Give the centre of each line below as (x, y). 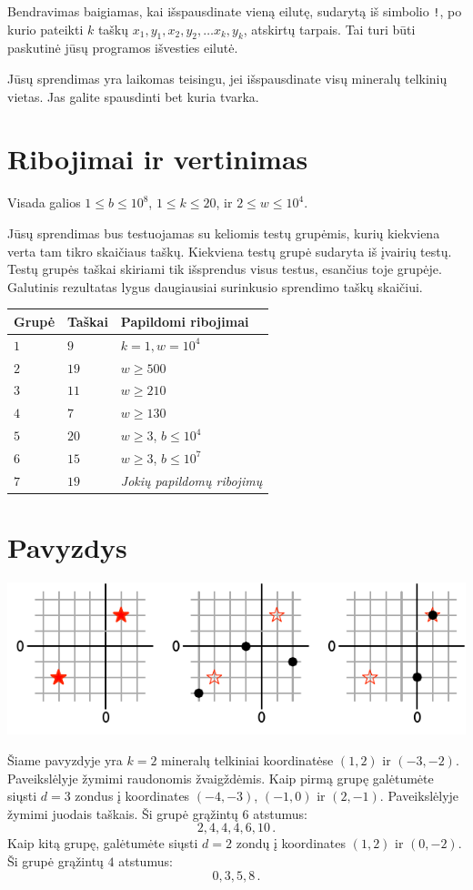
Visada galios (44, 202)
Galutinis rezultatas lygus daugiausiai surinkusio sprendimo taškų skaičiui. (215, 286)
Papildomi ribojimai (185, 321)
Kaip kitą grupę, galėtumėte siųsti (103, 843)
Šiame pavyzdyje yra (65, 759)
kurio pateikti (45, 29)
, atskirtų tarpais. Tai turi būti (329, 29)
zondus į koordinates (132, 796)
